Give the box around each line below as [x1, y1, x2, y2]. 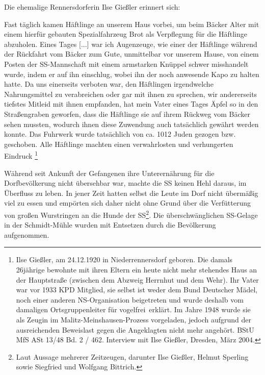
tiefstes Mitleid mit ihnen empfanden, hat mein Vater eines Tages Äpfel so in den [4, 98, 258, 109]
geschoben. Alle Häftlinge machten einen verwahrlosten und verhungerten [4, 138, 233, 149]
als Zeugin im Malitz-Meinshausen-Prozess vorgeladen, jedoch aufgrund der [16, 314, 251, 324]
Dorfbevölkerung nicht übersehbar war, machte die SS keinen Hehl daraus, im [4, 178, 247, 188]
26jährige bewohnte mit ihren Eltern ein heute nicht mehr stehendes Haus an [16, 264, 257, 274]
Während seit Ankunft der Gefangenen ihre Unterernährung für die [4, 167, 215, 178]
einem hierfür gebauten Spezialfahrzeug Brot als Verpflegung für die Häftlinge [4, 29, 247, 39]
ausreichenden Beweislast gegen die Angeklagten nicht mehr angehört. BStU [16, 324, 254, 335]
